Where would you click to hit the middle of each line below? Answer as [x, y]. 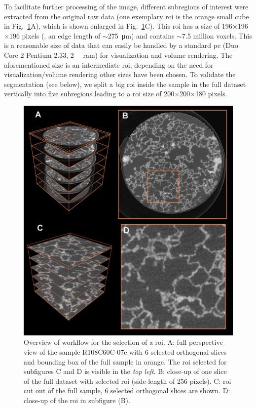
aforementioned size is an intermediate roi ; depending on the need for [109, 64]
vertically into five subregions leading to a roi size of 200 [89, 94]
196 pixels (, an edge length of [55, 35]
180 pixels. [211, 94]
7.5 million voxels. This [217, 35]
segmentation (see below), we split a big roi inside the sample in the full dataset [125, 84]
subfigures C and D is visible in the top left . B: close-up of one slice [125, 371]
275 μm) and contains [141, 35]
